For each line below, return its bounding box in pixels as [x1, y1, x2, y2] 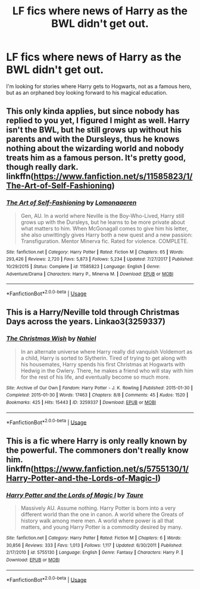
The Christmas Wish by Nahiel [6, 335, 96, 343]
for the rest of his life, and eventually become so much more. [20, 373, 171, 381]
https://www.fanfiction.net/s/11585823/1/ [33, 172, 193, 182]
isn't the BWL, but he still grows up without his [6, 125, 182, 135]
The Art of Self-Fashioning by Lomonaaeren [6, 198, 137, 207]
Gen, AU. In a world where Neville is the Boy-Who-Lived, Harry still [20, 212, 185, 219]
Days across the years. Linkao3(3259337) [6, 317, 165, 327]
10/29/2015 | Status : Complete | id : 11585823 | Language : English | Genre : [6, 263, 161, 269]
